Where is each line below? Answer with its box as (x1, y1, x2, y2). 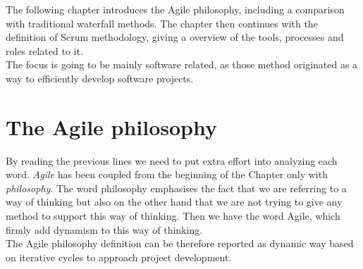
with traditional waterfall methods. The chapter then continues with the (6, 15, 318, 30)
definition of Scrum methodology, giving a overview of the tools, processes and (6, 30, 344, 44)
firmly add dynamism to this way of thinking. (6, 222, 203, 237)
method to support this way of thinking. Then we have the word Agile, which (6, 208, 340, 223)
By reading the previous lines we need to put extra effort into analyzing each (6, 153, 338, 168)
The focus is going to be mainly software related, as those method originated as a (6, 57, 358, 72)
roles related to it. (6, 43, 83, 58)
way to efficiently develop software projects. (6, 70, 194, 85)
